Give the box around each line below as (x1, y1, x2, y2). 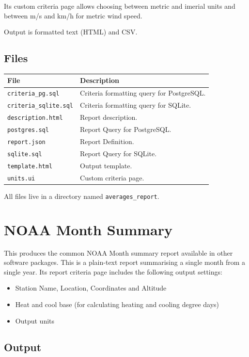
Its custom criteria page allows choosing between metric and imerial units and (4, 1, 235, 11)
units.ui (7, 175, 35, 182)
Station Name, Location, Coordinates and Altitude (15, 283, 167, 293)
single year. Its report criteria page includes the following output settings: (4, 266, 222, 276)
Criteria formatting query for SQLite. (80, 100, 191, 110)
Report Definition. (80, 136, 134, 146)
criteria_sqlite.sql (7, 102, 74, 110)
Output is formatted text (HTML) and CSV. (4, 27, 138, 37)
